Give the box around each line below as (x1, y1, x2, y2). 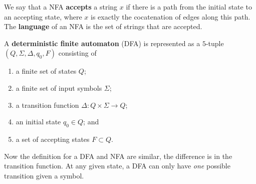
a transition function (16, 99, 79, 110)
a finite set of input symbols (16, 82, 102, 93)
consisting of (58, 48, 97, 58)
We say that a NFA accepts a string (4, 2, 118, 12)
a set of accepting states (16, 133, 90, 144)
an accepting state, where (4, 11, 82, 22)
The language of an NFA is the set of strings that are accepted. (4, 21, 202, 32)
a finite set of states (16, 66, 77, 76)
